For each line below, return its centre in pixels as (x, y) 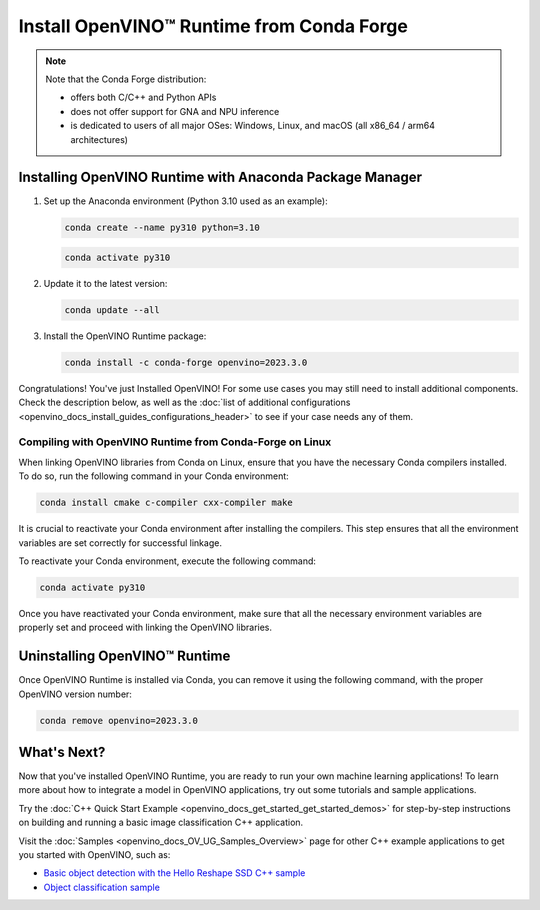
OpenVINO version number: (75, 694)
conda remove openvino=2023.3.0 (119, 720)
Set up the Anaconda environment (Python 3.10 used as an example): (186, 201)
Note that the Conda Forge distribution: (126, 79)
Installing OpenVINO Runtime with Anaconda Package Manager (220, 177)
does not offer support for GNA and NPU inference (175, 111)
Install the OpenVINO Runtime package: (125, 336)
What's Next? (62, 752)
